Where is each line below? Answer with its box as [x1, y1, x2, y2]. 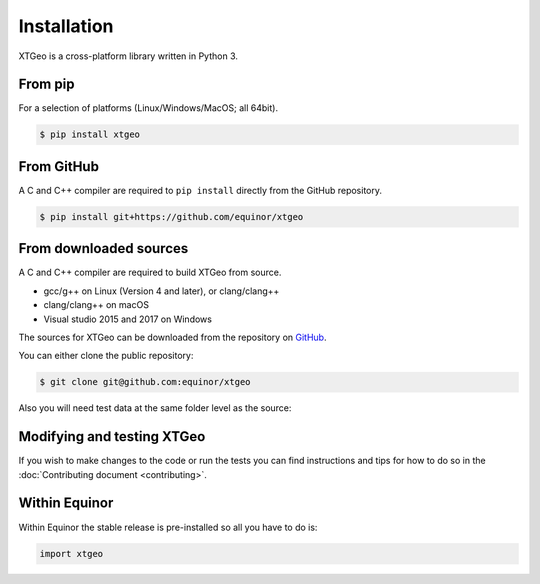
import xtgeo [39, 548, 104, 559]
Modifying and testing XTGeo [18, 428, 206, 445]
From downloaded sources [18, 240, 189, 257]
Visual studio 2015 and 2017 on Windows [43, 313, 212, 325]
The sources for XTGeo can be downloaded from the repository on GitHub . [18, 331, 327, 343]
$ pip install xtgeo [39, 129, 140, 140]
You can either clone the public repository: [18, 350, 194, 362]
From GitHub [18, 158, 100, 175]
